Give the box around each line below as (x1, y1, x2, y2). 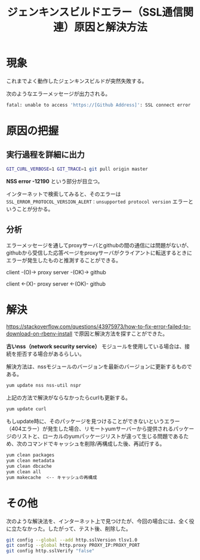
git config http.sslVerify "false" (6, 548, 95, 554)
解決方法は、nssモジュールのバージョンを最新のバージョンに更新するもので (6, 363, 192, 370)
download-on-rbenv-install (6, 330, 73, 337)
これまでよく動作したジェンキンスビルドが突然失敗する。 (6, 77, 147, 84)
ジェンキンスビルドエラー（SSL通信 (7, 5, 183, 19)
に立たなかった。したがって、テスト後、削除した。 (6, 525, 131, 532)
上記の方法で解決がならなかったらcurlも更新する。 (6, 394, 131, 401)
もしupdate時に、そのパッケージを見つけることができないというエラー (6, 417, 180, 425)
